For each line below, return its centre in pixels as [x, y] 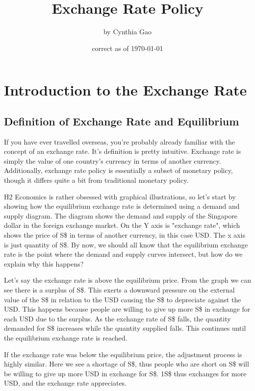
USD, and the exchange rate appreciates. [65, 383]
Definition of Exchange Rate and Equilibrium [122, 121]
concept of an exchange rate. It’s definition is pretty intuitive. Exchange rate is [123, 151]
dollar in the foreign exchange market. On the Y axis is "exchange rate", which [122, 225]
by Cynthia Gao [127, 32]
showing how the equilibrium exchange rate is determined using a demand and [122, 206]
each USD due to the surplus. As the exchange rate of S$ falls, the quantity [117, 318]
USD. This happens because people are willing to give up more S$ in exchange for [127, 309]
